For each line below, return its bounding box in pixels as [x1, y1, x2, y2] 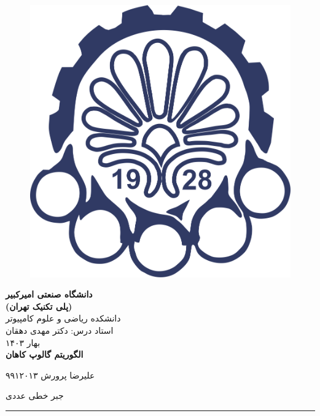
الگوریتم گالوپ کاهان [6, 348, 84, 361]
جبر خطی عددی [6, 389, 64, 402]
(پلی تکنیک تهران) [6, 299, 72, 312]
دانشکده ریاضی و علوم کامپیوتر [6, 312, 121, 325]
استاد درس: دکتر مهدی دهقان [6, 324, 114, 337]
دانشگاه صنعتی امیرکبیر [6, 288, 93, 301]
